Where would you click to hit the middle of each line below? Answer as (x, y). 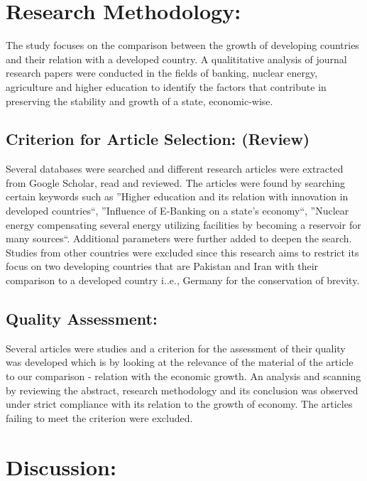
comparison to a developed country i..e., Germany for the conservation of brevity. (183, 280)
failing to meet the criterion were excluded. (99, 417)
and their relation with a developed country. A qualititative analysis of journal (176, 59)
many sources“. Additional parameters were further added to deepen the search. (179, 238)
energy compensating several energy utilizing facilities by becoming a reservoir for (183, 224)
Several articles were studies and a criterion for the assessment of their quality (176, 348)
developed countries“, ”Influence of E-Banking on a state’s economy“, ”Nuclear (177, 211)
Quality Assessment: (82, 319)
